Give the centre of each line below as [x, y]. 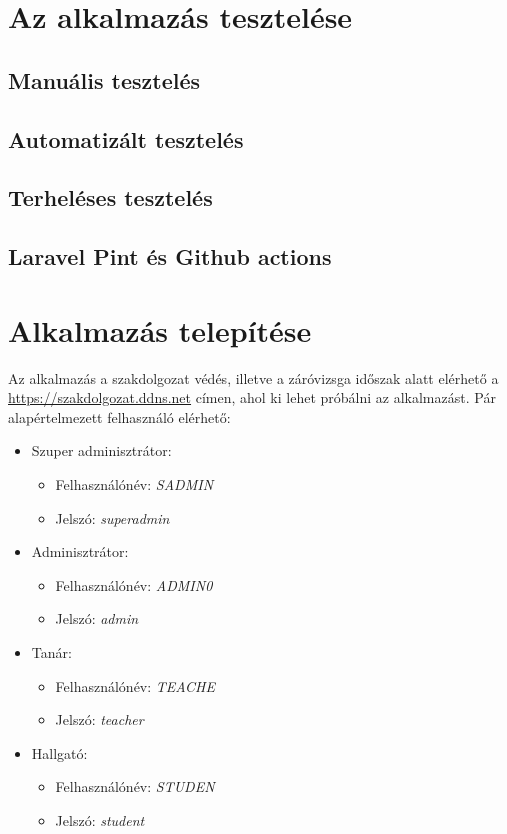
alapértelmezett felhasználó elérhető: [119, 416]
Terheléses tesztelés [110, 197]
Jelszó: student [100, 819]
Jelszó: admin [97, 618]
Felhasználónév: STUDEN [135, 786]
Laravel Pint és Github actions [170, 256]
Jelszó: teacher [99, 719]
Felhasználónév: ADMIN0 [134, 584]
